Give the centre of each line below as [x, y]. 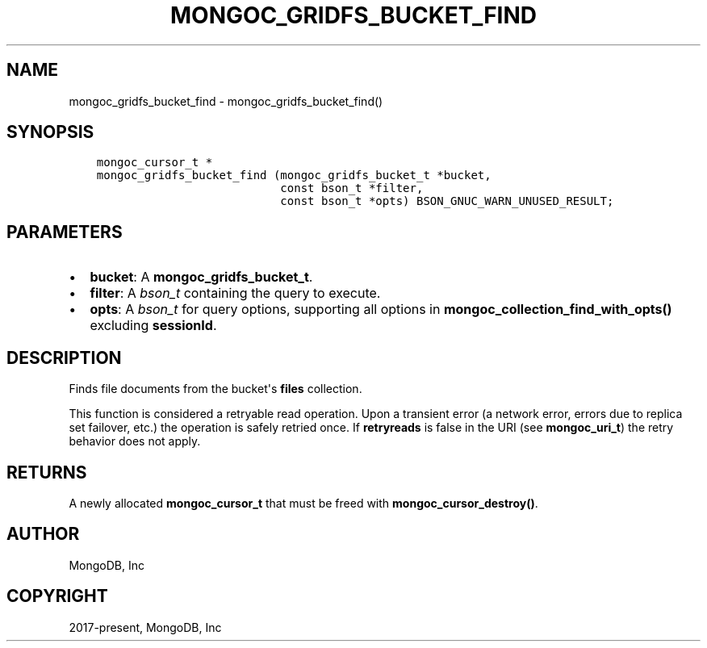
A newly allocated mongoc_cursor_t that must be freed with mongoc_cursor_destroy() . [303, 503]
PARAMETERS [65, 232]
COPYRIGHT [57, 596]
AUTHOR [43, 534]
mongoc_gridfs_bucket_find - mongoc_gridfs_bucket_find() [226, 101]
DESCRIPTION [64, 357]
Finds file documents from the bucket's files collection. [215, 389]
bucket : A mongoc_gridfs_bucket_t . [201, 277]
